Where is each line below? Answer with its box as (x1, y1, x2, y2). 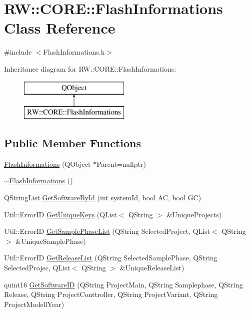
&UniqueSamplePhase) (15, 235, 86, 246)
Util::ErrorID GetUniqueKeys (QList (4, 209, 117, 219)
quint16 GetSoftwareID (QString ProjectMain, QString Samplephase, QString (4, 279, 243, 289)
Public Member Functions (4, 135, 141, 151)
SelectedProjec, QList (4, 262, 70, 273)
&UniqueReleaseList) (119, 262, 184, 273)
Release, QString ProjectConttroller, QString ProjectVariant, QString (4, 289, 218, 299)
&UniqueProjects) (166, 209, 222, 219)
